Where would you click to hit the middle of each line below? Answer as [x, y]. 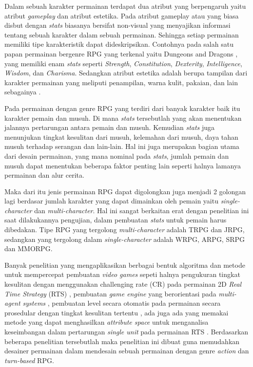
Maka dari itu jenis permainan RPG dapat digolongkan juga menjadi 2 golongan [125, 191]
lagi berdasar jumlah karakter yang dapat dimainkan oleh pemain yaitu [111, 201]
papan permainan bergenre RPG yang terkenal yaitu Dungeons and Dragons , [121, 53]
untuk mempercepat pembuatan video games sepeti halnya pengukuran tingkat [122, 274]
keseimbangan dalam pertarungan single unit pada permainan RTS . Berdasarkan [126, 331]
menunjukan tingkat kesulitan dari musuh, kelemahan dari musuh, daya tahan [121, 137]
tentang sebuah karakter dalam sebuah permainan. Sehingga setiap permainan [122, 34]
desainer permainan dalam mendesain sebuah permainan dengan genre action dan [127, 351]
